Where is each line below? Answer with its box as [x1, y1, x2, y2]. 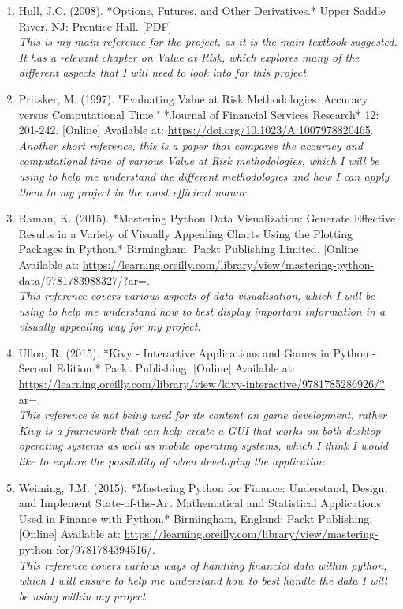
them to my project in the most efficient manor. [18, 183, 249, 200]
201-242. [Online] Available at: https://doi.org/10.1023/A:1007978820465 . [18, 121, 374, 138]
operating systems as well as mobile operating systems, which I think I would [18, 437, 388, 454]
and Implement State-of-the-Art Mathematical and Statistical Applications [18, 495, 381, 511]
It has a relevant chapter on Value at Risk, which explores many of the [18, 48, 360, 65]
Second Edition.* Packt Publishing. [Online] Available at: [18, 360, 296, 376]
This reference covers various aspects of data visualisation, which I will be [18, 287, 375, 304]
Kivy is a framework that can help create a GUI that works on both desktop [18, 421, 381, 438]
